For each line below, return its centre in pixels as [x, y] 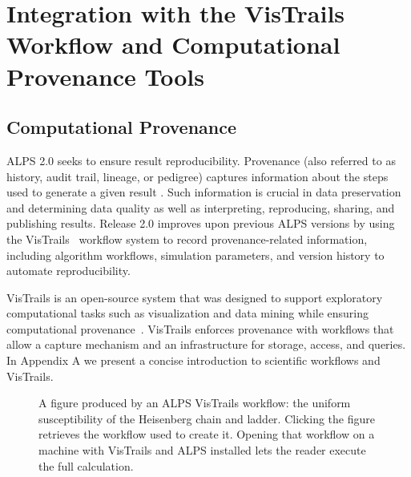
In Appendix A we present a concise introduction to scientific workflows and [193, 360]
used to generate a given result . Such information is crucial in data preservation [204, 192]
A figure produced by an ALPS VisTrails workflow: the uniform [195, 403]
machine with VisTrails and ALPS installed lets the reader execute [202, 450]
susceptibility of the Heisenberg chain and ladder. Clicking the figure [207, 418]
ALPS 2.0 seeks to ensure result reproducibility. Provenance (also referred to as [201, 160]
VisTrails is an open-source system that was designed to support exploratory [195, 297]
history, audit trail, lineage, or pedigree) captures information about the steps [197, 176]
